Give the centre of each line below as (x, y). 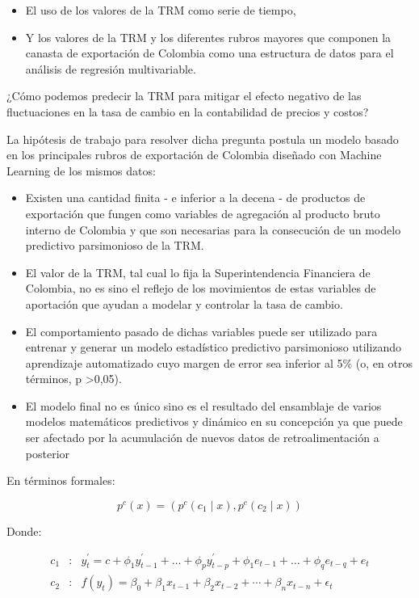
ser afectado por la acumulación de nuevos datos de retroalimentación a (202, 438)
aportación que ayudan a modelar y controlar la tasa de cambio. (184, 303)
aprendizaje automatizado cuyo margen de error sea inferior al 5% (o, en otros (219, 362)
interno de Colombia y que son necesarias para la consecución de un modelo (213, 229)
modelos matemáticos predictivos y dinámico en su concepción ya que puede (214, 421)
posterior (48, 453)
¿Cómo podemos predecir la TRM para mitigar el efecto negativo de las (184, 96)
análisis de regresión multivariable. (111, 68)
